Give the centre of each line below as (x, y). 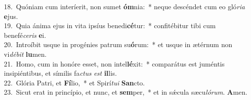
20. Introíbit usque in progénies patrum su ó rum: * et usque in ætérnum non (118, 44)
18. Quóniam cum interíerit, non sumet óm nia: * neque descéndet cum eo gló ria (125, 6)
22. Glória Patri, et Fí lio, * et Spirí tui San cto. (75, 82)
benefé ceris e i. (25, 35)
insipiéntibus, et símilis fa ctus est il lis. (60, 73)
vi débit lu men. (25, 54)
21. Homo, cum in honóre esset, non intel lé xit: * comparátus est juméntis (114, 63)
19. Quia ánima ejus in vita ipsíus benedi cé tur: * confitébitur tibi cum (110, 25)
